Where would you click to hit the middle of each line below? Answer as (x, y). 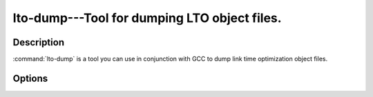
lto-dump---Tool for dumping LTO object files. (147, 18)
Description (39, 42)
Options (30, 78)
